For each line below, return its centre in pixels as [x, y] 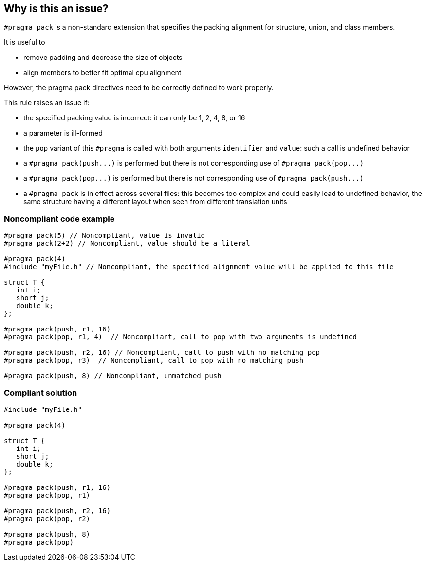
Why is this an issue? [56, 9]
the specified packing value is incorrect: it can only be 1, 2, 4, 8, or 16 [134, 118]
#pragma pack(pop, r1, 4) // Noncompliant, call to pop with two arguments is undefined [180, 337]
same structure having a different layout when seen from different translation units [155, 202]
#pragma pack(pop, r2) [47, 518]
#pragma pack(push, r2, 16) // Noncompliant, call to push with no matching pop [162, 353]
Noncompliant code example [59, 219]
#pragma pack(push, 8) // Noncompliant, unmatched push [113, 376]
